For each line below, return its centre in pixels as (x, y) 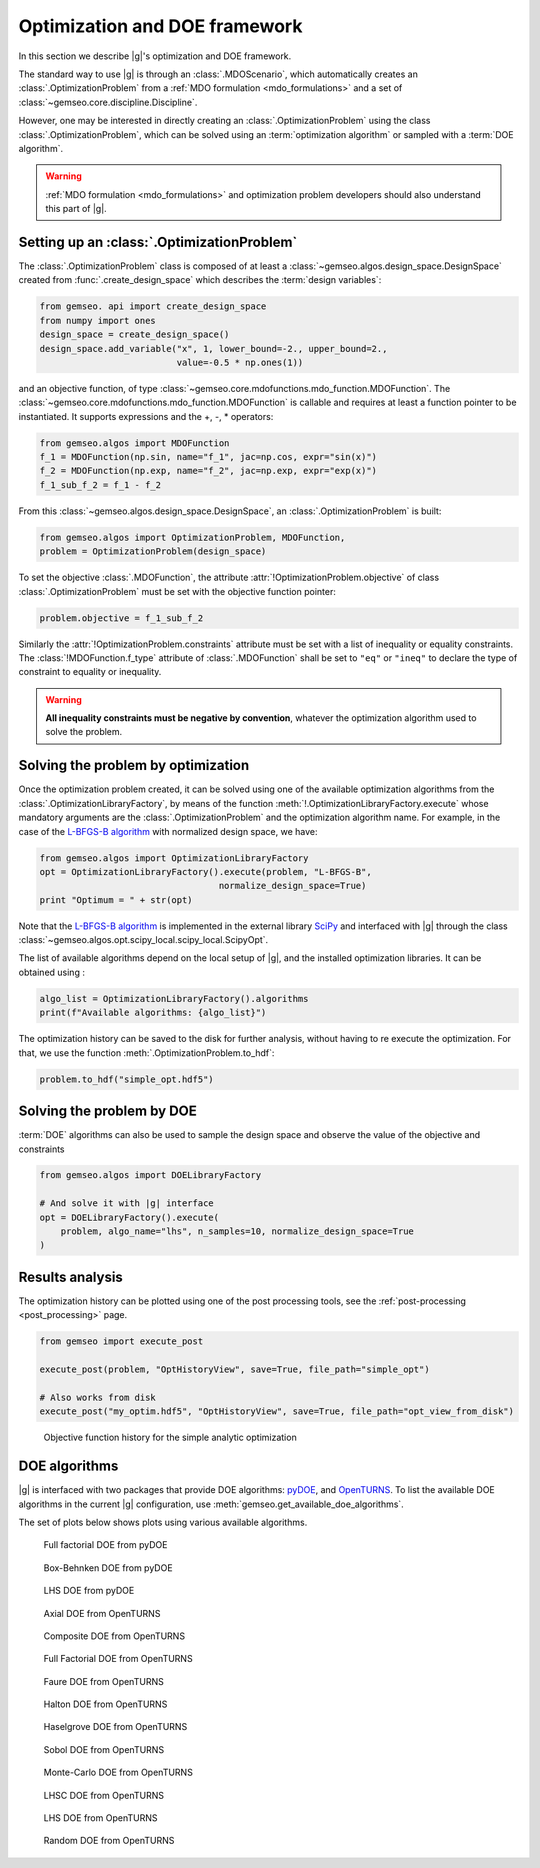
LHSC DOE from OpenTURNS (104, 1795)
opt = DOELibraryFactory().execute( (129, 1217)
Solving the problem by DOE (107, 1111)
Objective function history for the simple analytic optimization (170, 1437)
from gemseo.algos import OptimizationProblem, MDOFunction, (192, 537)
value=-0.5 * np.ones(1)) (240, 362)
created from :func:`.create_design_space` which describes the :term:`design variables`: (200, 280)
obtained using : (51, 972)
